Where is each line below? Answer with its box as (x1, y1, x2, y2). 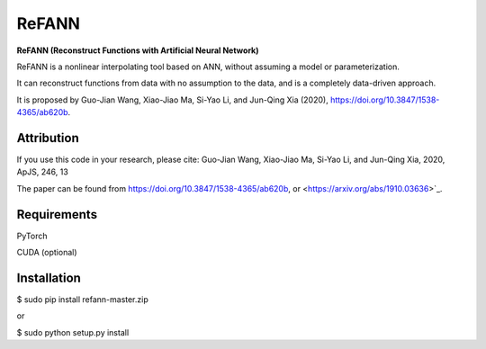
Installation (16, 270, 81, 285)
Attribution (16, 130, 80, 146)
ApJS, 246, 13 (16, 166, 69, 177)
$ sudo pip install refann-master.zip (16, 294, 148, 305)
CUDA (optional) (16, 247, 77, 258)
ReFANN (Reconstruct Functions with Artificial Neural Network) (16, 45, 259, 56)
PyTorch (16, 230, 48, 241)
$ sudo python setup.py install (16, 327, 130, 337)
